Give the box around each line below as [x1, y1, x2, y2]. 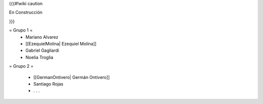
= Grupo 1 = [9, 27, 33, 33]
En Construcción [9, 10, 43, 15]
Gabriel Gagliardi [25, 47, 59, 53]
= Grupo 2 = [9, 63, 34, 69]
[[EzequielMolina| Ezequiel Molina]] [25, 41, 97, 46]
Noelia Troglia [25, 54, 54, 60]
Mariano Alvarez [25, 34, 58, 40]
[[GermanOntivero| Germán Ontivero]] [33, 74, 110, 80]
